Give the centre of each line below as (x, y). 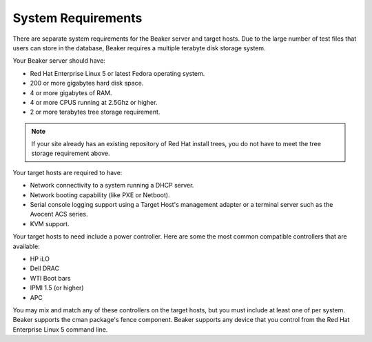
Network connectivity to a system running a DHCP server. (112, 185)
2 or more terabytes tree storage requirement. (95, 112)
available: (27, 246)
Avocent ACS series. (59, 214)
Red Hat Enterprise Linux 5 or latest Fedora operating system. (117, 73)
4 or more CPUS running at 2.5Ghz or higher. (94, 102)
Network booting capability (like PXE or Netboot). (100, 195)
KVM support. (50, 223)
